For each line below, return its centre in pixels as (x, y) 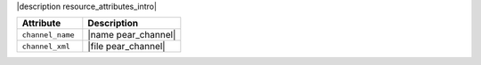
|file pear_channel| (126, 47)
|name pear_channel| (132, 35)
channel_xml (46, 46)
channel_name (48, 35)
